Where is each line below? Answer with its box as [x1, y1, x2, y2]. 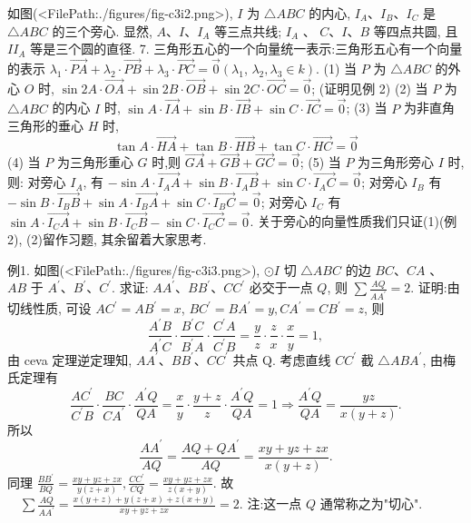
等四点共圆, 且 [373, 21, 458, 40]
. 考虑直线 [271, 350, 331, 369]
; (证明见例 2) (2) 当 [311, 78, 428, 97]
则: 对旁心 [7, 173, 66, 192]
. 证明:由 [410, 278, 460, 297]
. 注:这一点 [239, 494, 302, 513]
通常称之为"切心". [319, 494, 423, 513]
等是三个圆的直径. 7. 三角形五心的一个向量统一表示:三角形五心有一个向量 [30, 39, 463, 58]
